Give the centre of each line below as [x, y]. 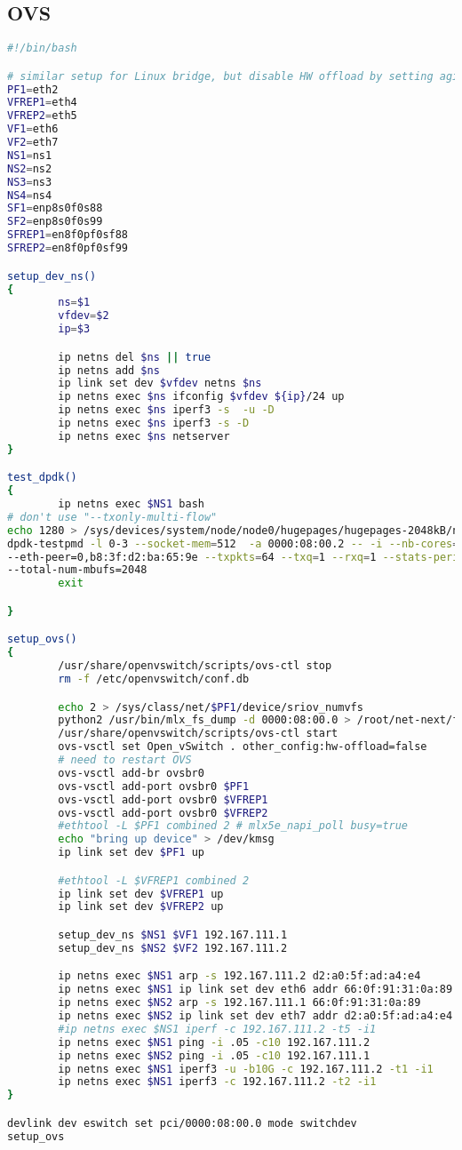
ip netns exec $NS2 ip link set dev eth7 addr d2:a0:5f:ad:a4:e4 [255, 1016]
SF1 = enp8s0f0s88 [55, 208]
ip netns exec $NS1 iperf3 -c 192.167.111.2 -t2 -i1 [217, 1082]
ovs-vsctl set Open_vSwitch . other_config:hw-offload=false [243, 747]
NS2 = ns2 [30, 168]
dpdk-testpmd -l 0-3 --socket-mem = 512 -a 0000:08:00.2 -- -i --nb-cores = [233, 543]
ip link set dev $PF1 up [131, 853]
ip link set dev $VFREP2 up [141, 907]
